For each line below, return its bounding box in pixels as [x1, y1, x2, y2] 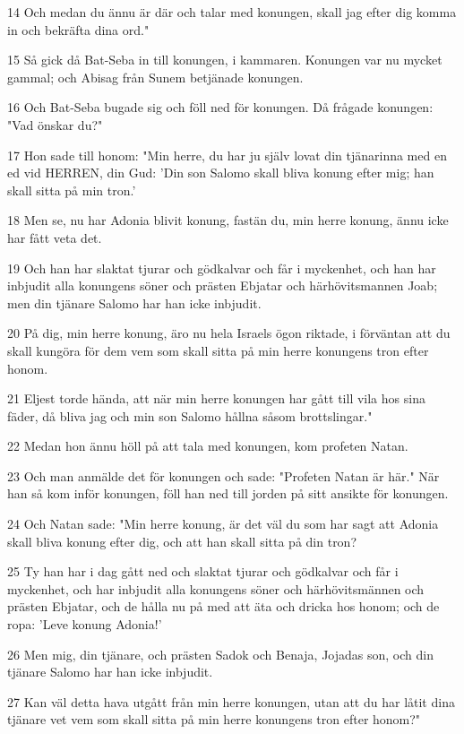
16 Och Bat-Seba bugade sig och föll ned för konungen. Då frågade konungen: [7, 98, 434, 117]
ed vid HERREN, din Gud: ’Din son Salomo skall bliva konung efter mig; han [7, 163, 434, 182]
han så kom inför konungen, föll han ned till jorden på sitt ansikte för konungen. [7, 484, 449, 503]
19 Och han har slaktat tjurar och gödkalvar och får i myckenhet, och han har [7, 258, 436, 277]
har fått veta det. [7, 228, 102, 246]
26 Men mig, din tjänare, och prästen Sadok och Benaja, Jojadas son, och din [7, 644, 434, 663]
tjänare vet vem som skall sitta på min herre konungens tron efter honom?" [7, 710, 421, 729]
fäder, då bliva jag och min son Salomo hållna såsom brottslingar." [7, 406, 373, 425]
